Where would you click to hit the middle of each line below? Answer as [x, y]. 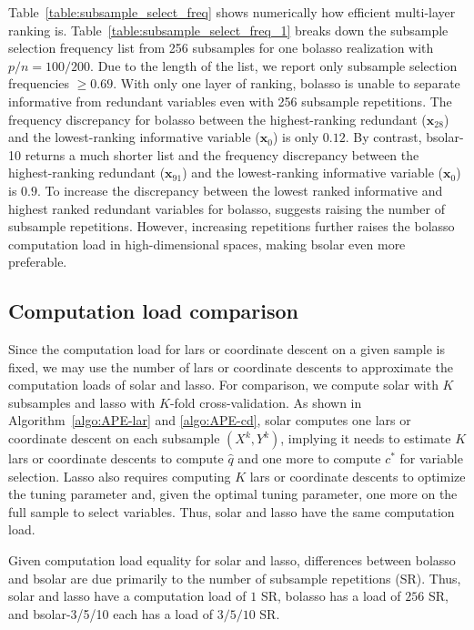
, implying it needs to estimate [366, 438]
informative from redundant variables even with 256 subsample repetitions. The [230, 101]
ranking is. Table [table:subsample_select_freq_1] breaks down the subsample [228, 30]
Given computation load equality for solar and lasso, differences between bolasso [232, 560]
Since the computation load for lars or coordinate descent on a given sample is [227, 349]
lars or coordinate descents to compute [116, 458]
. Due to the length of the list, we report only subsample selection [274, 65]
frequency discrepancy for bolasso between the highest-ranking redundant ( [217, 119]
